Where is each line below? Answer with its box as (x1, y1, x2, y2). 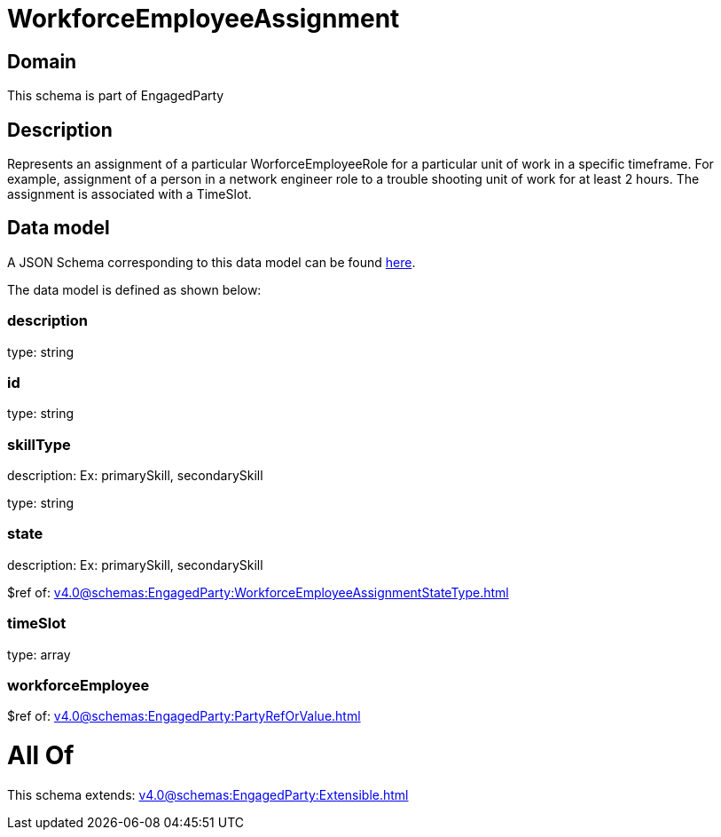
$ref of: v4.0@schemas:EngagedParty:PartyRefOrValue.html (7, 708, 361, 724)
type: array (7, 646, 71, 662)
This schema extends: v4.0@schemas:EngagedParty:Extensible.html (7, 786, 409, 802)
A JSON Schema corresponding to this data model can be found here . (7, 254, 416, 270)
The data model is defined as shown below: (7, 281, 262, 297)
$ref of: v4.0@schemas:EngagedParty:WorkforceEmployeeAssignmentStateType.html (7, 584, 509, 600)
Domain (7, 50, 77, 73)
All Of (7, 740, 74, 771)
